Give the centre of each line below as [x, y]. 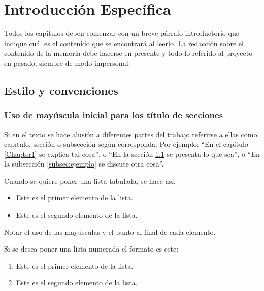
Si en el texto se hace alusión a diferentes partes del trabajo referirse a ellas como [131, 134]
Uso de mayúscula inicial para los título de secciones [114, 115]
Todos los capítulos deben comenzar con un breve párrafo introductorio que [122, 33]
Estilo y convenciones [61, 90]
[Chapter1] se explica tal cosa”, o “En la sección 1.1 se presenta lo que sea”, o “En [132, 154]
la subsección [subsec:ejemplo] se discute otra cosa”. [84, 164]
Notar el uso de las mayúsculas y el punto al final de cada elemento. [110, 232]
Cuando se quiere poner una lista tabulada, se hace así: [90, 180]
